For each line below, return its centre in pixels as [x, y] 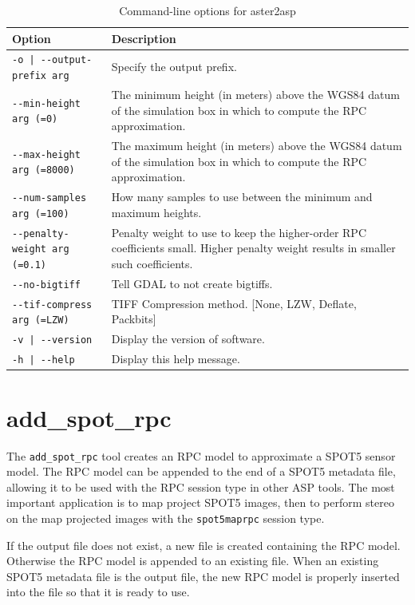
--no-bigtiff [46, 285]
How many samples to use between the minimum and [242, 197]
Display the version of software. [188, 339]
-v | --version [52, 340]
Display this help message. [176, 359]
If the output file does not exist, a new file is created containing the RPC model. [204, 545]
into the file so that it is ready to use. [98, 592]
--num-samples [49, 198]
